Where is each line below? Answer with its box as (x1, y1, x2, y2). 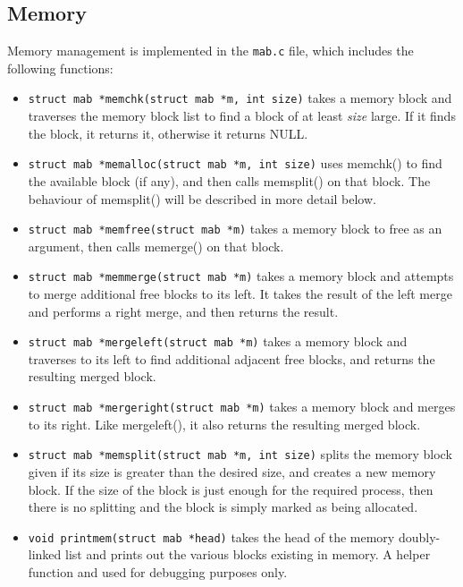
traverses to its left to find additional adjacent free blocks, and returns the (28, 349, 435, 368)
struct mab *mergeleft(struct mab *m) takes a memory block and (28, 332, 408, 351)
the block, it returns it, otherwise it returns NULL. (28, 123, 308, 142)
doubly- (398, 527, 441, 546)
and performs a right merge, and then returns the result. (28, 302, 339, 320)
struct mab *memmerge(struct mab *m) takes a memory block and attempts (28, 267, 454, 285)
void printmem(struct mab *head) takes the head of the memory (28, 527, 395, 546)
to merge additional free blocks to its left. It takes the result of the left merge (28, 285, 452, 303)
